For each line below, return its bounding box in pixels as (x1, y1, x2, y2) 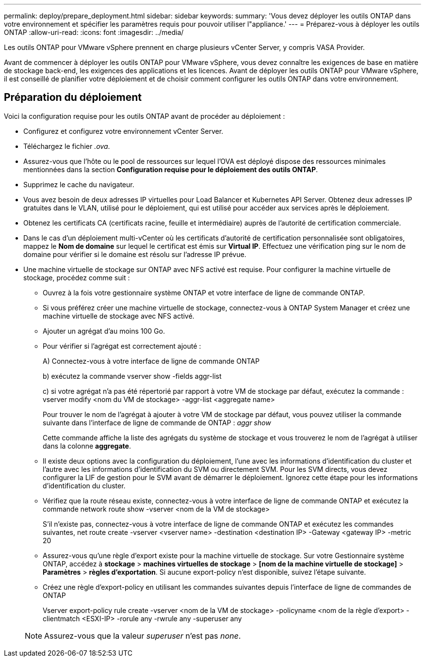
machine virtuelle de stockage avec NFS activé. (43, 311, 195, 320)
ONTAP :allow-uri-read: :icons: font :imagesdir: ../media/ (4, 28, 184, 36)
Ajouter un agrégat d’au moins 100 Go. (43, 326, 165, 335)
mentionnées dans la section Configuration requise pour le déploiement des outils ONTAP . (23, 165, 318, 174)
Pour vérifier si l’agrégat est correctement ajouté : (43, 341, 201, 350)
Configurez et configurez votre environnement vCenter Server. (23, 127, 224, 135)
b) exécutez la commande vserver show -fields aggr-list (43, 371, 222, 380)
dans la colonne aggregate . (43, 441, 131, 450)
